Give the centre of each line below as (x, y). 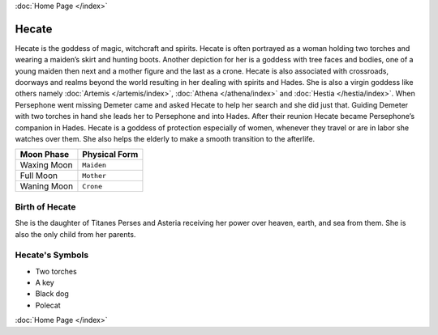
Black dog (52, 294)
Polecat (48, 305)
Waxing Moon (46, 165)
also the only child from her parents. (75, 234)
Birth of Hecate (45, 206)
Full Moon (39, 176)
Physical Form (110, 155)
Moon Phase (45, 155)
